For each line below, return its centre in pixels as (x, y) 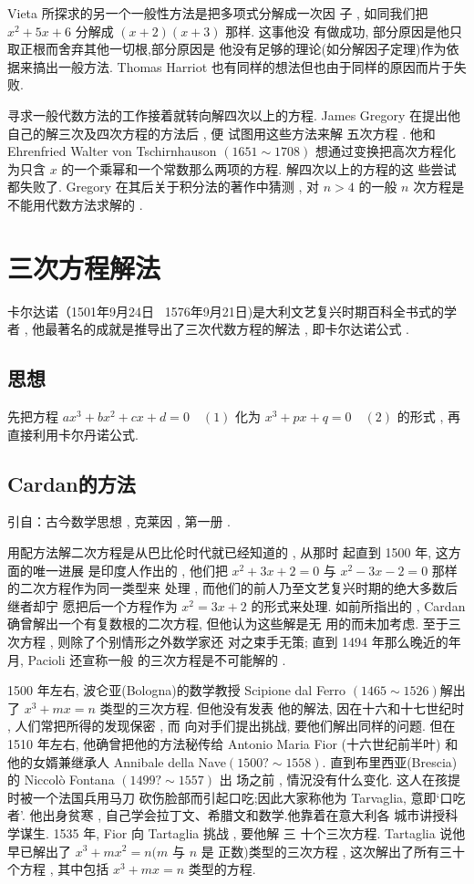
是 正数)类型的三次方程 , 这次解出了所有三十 (333, 851)
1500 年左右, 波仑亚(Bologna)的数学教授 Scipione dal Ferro (177, 690)
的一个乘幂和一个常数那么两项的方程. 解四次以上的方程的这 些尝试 (259, 168)
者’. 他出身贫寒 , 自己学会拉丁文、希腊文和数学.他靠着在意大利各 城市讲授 (227, 815)
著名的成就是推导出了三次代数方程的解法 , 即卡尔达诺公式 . (233, 329)
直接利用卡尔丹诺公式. (73, 434)
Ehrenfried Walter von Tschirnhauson (112, 151)
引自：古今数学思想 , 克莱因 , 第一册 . (119, 521)
